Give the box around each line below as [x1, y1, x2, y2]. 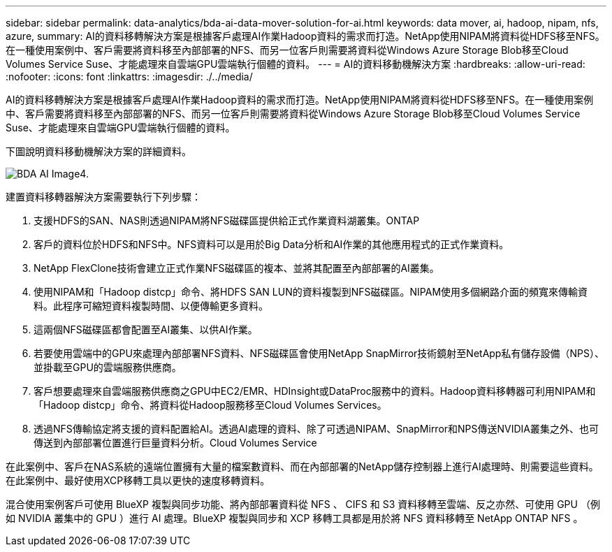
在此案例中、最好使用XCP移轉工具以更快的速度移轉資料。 [6, 474, 270, 486]
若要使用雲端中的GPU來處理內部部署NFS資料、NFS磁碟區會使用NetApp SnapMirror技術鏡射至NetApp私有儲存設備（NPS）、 [34, 347, 604, 359]
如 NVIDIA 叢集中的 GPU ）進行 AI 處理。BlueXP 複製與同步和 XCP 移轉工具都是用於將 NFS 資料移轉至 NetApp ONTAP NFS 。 [6, 512, 583, 524]
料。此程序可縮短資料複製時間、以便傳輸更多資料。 [34, 300, 268, 312]
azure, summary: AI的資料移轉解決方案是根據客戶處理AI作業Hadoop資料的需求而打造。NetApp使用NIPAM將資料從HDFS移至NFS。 [6, 30, 605, 42]
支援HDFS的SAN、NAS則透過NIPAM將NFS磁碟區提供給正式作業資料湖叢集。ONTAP [34, 215, 420, 226]
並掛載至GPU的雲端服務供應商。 [34, 361, 182, 373]
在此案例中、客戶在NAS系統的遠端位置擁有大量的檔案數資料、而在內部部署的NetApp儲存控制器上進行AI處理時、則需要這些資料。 [6, 460, 599, 472]
